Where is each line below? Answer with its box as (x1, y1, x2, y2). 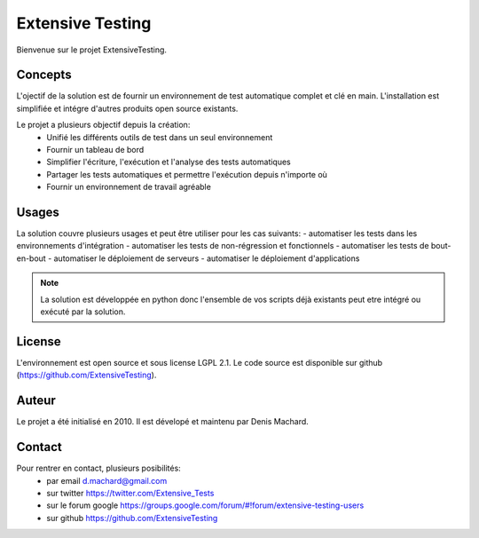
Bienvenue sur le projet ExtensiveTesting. (16, 44, 168, 55)
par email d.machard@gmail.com (46, 475, 168, 486)
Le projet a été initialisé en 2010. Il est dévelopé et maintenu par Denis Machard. (16, 416, 310, 427)
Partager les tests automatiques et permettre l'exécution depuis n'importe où (46, 169, 328, 179)
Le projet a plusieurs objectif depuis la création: (16, 120, 191, 131)
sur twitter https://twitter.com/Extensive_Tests (46, 487, 215, 498)
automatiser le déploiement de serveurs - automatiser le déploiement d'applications (53, 253, 360, 264)
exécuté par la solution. (40, 306, 126, 317)
